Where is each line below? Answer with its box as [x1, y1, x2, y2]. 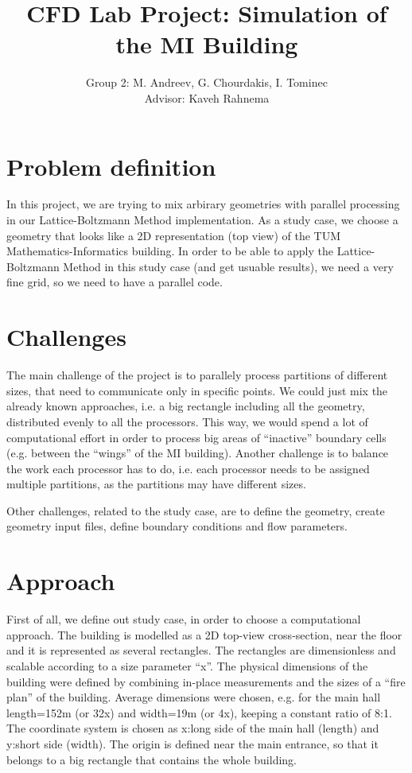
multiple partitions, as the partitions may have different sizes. [6, 476, 306, 492]
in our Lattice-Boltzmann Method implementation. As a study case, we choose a [6, 212, 398, 228]
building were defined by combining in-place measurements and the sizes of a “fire [6, 673, 406, 689]
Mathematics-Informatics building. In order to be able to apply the [6, 243, 333, 259]
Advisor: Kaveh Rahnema [144, 89, 270, 106]
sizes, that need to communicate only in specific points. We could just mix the [6, 382, 388, 398]
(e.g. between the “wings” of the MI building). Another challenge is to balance [6, 445, 389, 461]
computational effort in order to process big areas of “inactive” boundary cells [6, 429, 387, 445]
